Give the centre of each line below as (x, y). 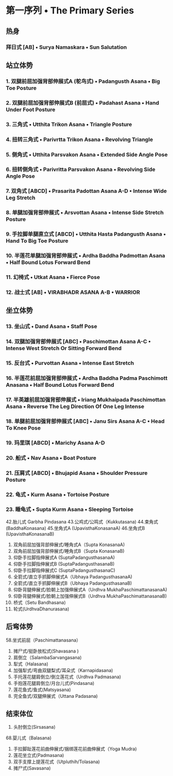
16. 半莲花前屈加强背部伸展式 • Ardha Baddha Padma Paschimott (87, 378)
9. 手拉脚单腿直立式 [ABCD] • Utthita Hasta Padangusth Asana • (86, 234)
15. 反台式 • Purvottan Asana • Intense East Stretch (70, 363)
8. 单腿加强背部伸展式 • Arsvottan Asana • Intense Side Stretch (85, 213)
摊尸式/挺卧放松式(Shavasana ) (46, 651)
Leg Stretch (21, 198)
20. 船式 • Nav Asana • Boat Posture (51, 457)
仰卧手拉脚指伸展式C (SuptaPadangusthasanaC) (64, 570)
